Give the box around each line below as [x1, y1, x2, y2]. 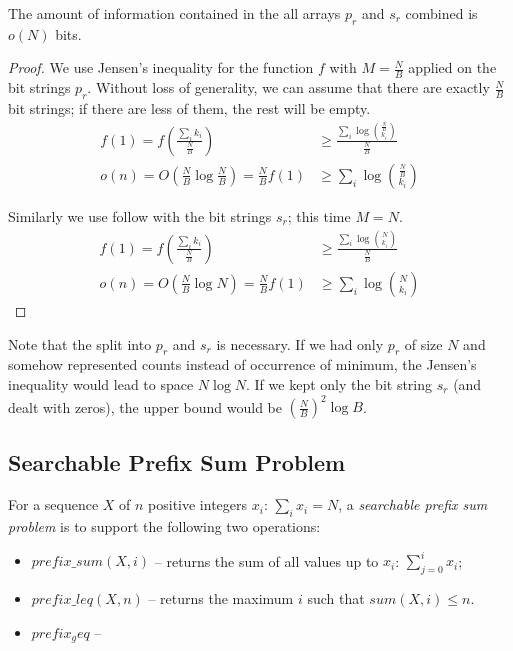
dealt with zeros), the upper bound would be [8, 396, 282, 417]
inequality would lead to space [8, 373, 194, 394]
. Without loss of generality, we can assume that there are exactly [87, 77, 490, 98]
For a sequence [8, 494, 99, 515]
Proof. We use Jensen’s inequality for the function [8, 57, 314, 78]
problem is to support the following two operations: [8, 516, 321, 537]
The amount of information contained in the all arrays [8, 3, 341, 23]
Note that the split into [8, 333, 152, 354]
